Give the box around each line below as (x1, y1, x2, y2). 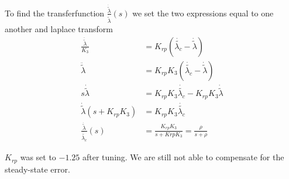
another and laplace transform (5, 23, 113, 35)
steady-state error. (5, 163, 70, 175)
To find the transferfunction (5, 6, 105, 19)
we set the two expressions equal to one (132, 6, 274, 19)
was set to (20, 151, 56, 163)
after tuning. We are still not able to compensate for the (82, 151, 284, 163)
